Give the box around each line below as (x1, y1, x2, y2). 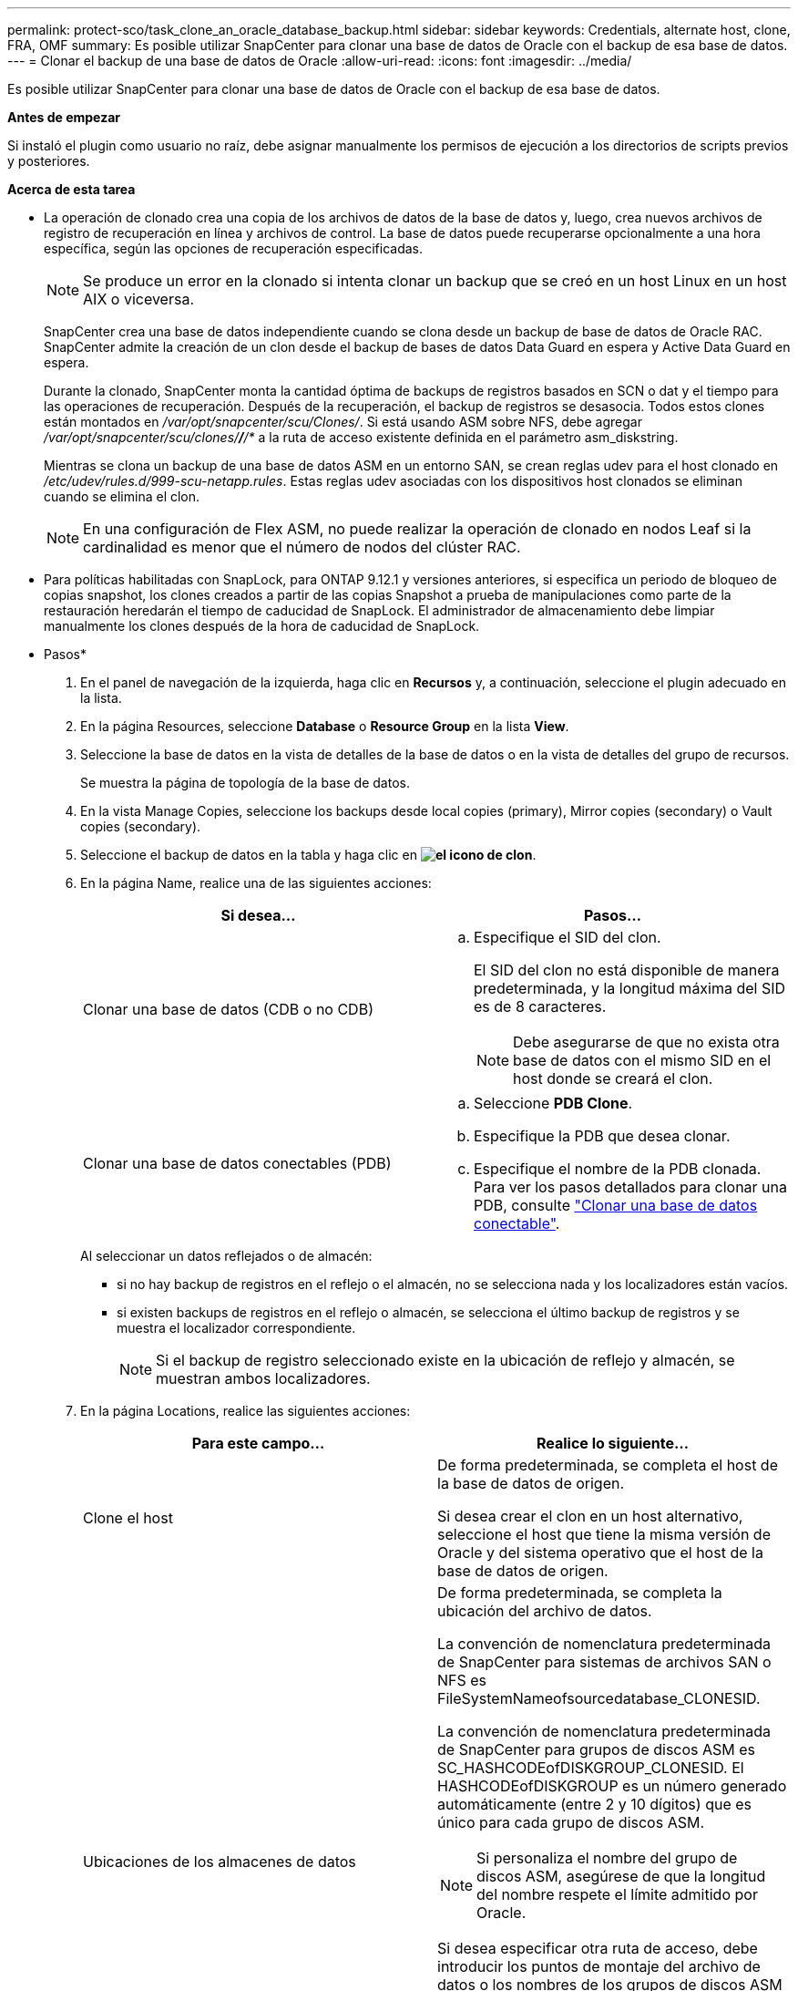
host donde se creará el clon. (513, 1069, 713, 1088)
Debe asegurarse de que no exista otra (513, 1033, 780, 1051)
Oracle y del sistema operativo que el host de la (437, 1543, 763, 1562)
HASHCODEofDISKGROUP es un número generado (437, 1777, 787, 1795)
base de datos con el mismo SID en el (513, 1051, 772, 1069)
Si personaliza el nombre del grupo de (476, 1849, 738, 1867)
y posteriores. (7, 153, 90, 169)
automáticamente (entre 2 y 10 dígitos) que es (437, 1795, 752, 1813)
